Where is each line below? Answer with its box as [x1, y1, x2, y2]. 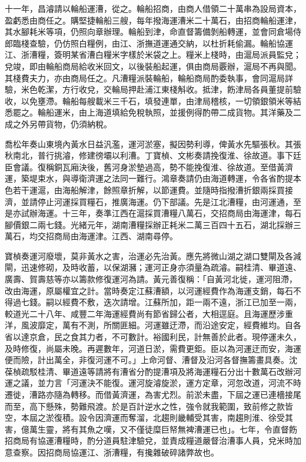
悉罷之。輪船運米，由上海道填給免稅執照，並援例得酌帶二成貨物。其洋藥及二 [5, 106, 301, 118]
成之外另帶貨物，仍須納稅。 [5, 117, 112, 130]
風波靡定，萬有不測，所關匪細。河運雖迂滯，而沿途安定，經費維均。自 [21, 319, 293, 331]
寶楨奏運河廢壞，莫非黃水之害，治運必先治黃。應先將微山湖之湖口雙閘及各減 [5, 249, 301, 262]
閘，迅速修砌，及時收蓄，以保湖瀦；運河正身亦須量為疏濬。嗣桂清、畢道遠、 [5, 261, 301, 273]
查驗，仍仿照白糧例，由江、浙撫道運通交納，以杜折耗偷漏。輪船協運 [29, 37, 293, 49]
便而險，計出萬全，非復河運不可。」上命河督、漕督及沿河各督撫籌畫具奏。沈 [5, 354, 297, 366]
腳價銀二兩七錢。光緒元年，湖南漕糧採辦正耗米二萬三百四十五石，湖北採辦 [5, 218, 293, 230]
